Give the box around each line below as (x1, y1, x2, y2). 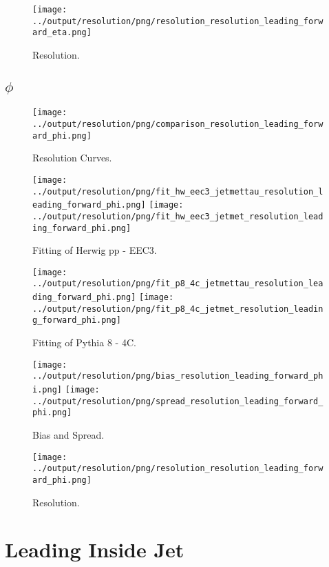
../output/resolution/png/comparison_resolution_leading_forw (32, 119, 323, 130)
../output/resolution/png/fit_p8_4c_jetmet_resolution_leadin (32, 304, 323, 314)
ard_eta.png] (32, 28, 92, 38)
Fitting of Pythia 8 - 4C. (32, 335, 136, 350)
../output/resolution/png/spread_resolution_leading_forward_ (32, 396, 323, 406)
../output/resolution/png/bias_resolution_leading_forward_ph (32, 371, 323, 381)
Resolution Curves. (32, 150, 112, 165)
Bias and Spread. (32, 427, 105, 441)
